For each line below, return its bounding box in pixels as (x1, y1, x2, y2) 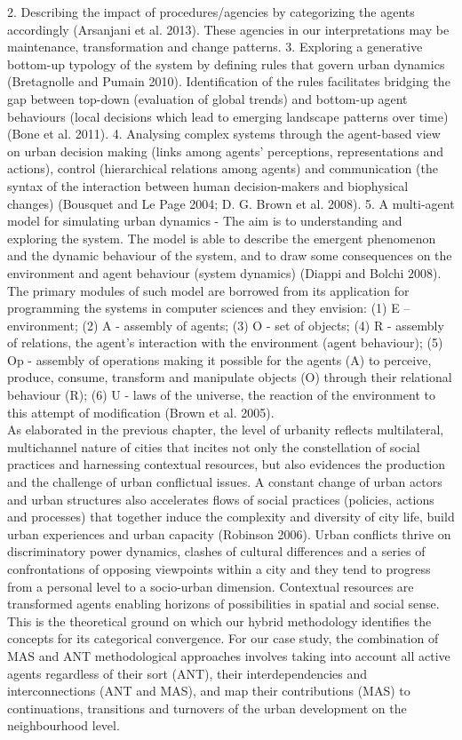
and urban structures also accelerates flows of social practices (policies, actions (7, 489, 434, 508)
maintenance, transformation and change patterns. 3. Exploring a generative (7, 37, 423, 56)
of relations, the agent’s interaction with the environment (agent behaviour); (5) (7, 333, 443, 352)
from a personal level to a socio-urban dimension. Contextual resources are (7, 577, 414, 595)
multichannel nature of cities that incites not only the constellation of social (7, 437, 420, 456)
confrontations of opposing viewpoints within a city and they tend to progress (7, 560, 431, 577)
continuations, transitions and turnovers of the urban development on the (7, 698, 407, 717)
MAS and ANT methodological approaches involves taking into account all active (7, 646, 450, 664)
